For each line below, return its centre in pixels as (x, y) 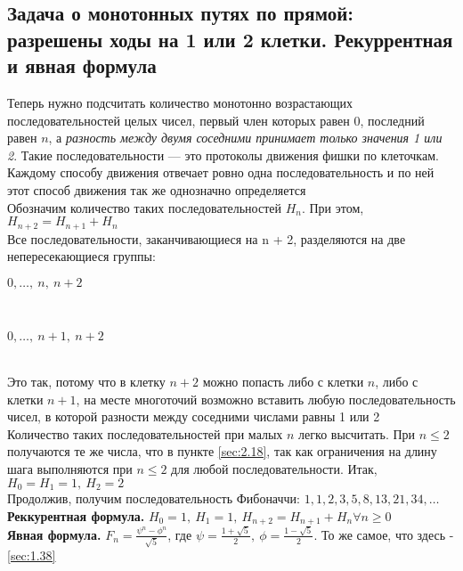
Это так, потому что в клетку (86, 381)
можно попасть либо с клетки (283, 381)
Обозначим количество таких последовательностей (144, 207)
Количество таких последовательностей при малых (145, 433)
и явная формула (82, 65)
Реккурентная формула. (76, 515)
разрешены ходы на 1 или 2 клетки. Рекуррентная (230, 39)
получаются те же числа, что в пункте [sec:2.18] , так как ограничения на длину (222, 451)
